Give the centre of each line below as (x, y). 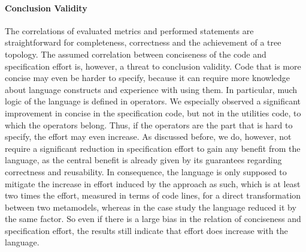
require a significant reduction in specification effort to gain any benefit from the (153, 148)
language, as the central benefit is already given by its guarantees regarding (143, 160)
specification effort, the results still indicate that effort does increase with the (146, 230)
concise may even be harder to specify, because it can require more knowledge (147, 78)
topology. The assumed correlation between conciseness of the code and (136, 54)
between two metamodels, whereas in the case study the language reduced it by (151, 207)
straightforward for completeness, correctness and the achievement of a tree (143, 42)
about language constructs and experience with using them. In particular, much (151, 89)
